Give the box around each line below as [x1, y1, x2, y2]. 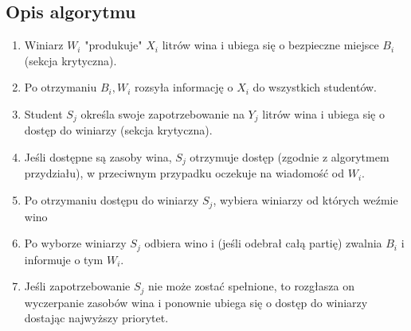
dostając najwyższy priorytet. [24, 310, 169, 326]
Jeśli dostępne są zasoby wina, [24, 149, 172, 165]
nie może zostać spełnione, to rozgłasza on [148, 278, 354, 294]
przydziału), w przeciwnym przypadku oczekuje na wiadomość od [24, 165, 344, 181]
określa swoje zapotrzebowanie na [80, 105, 245, 122]
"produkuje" [84, 37, 143, 53]
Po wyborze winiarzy [24, 235, 127, 251]
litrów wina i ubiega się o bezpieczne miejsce [162, 37, 379, 53]
